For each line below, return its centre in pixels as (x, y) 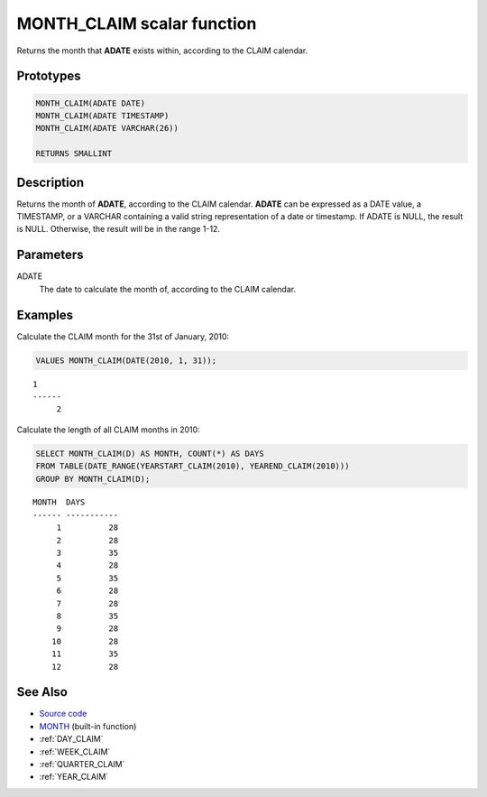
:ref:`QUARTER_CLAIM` (82, 765)
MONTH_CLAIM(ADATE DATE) (91, 103)
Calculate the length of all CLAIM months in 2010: (108, 430)
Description (51, 182)
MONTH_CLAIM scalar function (137, 23)
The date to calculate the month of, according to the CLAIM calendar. (168, 289)
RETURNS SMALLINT (74, 154)
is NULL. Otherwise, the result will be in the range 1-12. (119, 229)
